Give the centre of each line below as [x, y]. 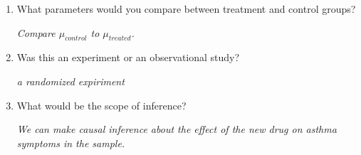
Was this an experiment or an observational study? [128, 57]
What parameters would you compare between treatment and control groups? [186, 9]
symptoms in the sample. [71, 143]
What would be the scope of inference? [101, 105]
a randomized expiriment [70, 81]
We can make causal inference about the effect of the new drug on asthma [177, 129]
